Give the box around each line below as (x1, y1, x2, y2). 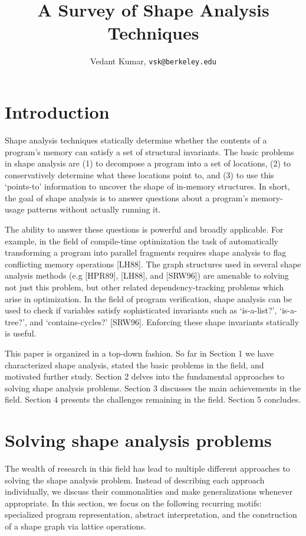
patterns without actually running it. (27, 203, 161, 215)
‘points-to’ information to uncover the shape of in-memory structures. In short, (5, 180, 290, 192)
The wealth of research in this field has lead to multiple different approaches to (5, 462, 290, 475)
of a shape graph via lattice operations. (5, 520, 146, 532)
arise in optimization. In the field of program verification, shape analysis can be (5, 292, 292, 305)
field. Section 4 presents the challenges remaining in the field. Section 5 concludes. (5, 393, 301, 406)
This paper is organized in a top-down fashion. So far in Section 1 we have (5, 347, 274, 359)
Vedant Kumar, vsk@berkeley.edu (90, 55, 216, 67)
